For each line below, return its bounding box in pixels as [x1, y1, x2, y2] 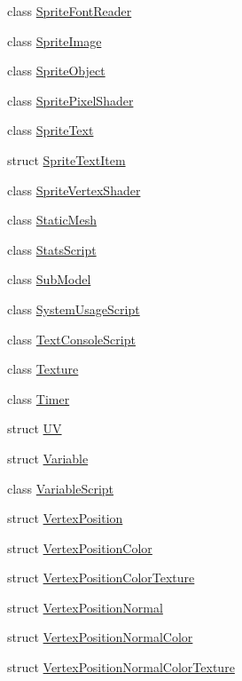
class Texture [7, 360, 79, 378]
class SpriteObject [7, 61, 105, 80]
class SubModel [7, 270, 91, 289]
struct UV [7, 419, 62, 438]
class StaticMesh [7, 210, 97, 229]
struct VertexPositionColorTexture [7, 568, 195, 587]
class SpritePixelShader [7, 91, 134, 109]
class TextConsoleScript [7, 329, 136, 348]
